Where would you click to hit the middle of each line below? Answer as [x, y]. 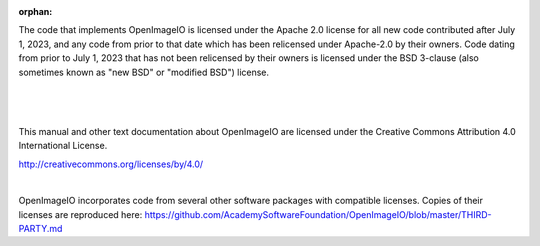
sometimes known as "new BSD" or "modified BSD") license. [144, 72]
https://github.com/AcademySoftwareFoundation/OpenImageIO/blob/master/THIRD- [318, 214]
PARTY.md [40, 229]
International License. [63, 146]
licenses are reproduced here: [80, 214]
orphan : [35, 11]
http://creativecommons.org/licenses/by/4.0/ [111, 164]
